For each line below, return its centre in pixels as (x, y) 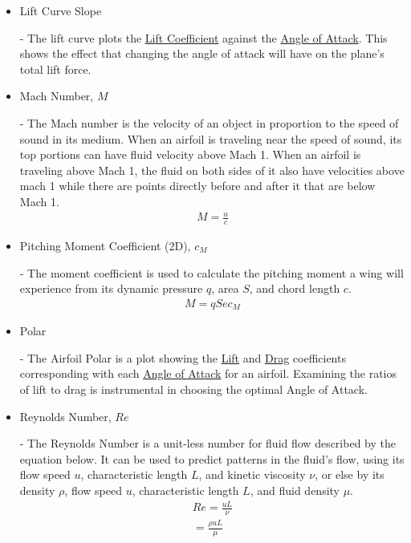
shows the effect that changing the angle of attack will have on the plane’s (202, 53)
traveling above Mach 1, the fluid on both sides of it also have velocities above (212, 170)
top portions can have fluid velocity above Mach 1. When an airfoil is (190, 154)
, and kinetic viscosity (252, 474)
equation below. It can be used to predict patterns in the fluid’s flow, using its (212, 458)
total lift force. (55, 69)
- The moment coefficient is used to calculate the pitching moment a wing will (212, 272)
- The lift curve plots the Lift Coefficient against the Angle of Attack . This (203, 37)
